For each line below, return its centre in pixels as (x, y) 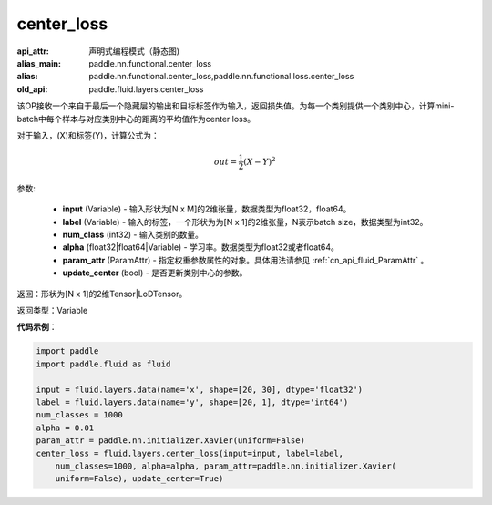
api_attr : (33, 51)
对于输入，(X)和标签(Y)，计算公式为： (88, 135)
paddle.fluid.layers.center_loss (146, 89)
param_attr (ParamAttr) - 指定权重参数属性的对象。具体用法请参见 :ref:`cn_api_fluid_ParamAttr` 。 (246, 260)
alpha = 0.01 (65, 428)
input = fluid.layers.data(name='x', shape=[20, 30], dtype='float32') (200, 389)
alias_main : (39, 63)
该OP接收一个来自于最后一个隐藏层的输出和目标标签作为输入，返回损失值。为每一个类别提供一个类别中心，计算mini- (236, 106)
